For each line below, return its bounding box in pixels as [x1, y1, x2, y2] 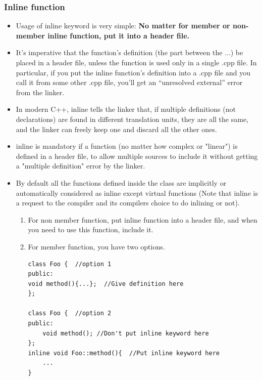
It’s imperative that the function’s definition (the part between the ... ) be [16, 47, 243, 58]
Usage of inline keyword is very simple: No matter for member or [16, 20, 230, 31]
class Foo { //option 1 [28, 260, 112, 268]
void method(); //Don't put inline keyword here [42, 329, 209, 337]
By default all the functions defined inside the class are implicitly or [16, 177, 227, 188]
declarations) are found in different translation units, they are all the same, [16, 113, 248, 124]
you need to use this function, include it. [28, 224, 153, 235]
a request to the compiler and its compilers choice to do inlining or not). [16, 197, 240, 208]
